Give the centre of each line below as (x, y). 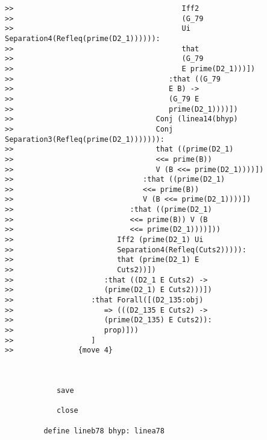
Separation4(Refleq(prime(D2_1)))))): (83, 38)
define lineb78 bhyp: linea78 (104, 431)
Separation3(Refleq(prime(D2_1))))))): (85, 139)
